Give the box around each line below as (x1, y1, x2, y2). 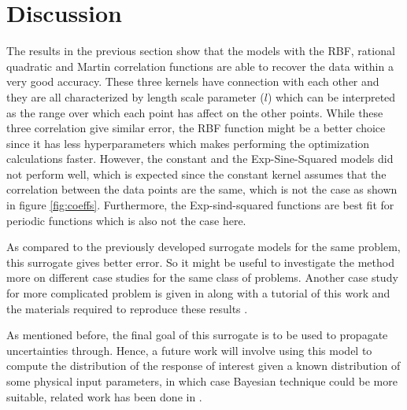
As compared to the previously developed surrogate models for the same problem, (6, 238, 401, 255)
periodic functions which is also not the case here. (6, 212, 246, 228)
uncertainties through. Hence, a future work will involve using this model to (6, 342, 372, 358)
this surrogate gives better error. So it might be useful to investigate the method (6, 253, 394, 270)
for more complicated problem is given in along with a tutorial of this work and (6, 285, 390, 301)
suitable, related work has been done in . (6, 388, 202, 404)
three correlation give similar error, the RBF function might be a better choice (6, 120, 386, 136)
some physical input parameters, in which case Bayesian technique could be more (6, 373, 398, 389)
